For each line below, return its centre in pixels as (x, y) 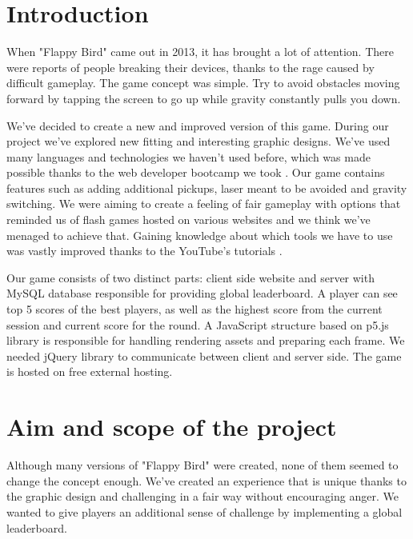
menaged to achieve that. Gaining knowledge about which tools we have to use (200, 235)
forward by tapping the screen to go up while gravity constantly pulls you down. (204, 98)
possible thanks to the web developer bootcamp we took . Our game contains (196, 172)
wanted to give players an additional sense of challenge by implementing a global (204, 511)
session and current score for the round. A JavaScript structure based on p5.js (198, 324)
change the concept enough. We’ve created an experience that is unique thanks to (206, 480)
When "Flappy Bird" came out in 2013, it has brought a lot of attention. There (200, 52)
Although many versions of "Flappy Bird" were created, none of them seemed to (202, 465)
